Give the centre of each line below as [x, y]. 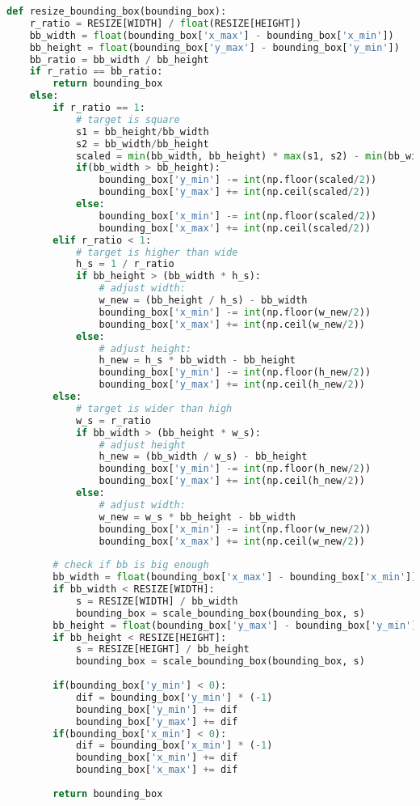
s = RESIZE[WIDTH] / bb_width [157, 601]
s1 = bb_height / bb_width [142, 132]
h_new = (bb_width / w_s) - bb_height [203, 457]
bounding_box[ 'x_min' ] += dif [157, 758]
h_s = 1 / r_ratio [125, 264]
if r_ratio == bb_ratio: [96, 72]
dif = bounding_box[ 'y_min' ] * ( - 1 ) [174, 697]
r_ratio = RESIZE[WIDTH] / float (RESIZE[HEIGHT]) [166, 23]
